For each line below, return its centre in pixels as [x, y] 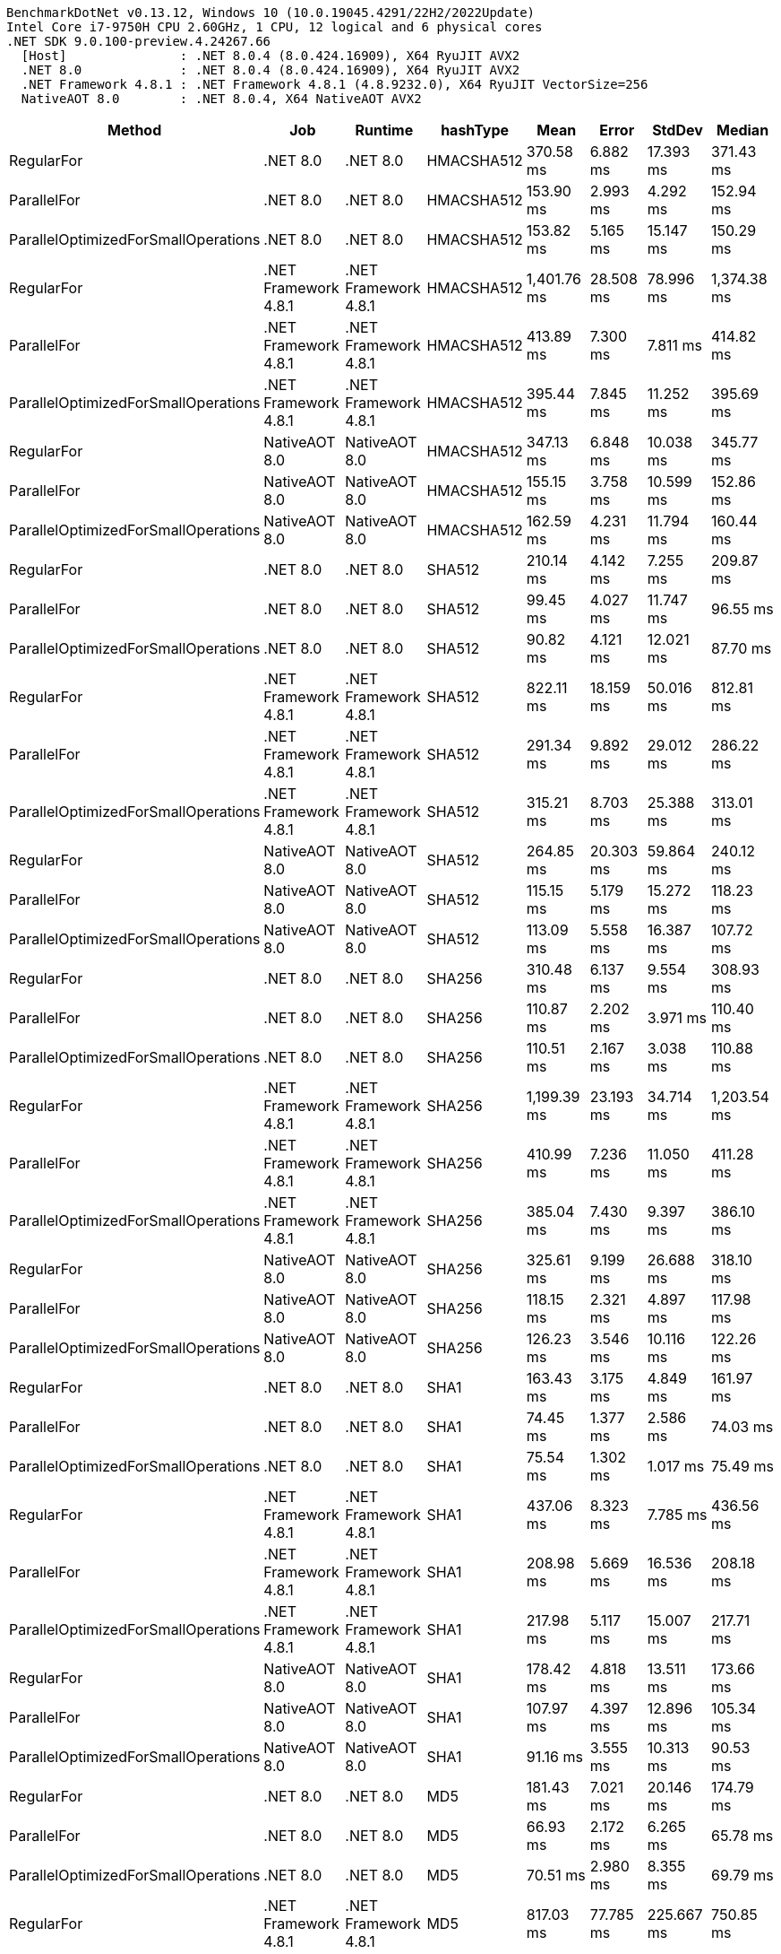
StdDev [678, 130]
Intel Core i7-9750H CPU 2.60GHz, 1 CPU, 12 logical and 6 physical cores [275, 27]
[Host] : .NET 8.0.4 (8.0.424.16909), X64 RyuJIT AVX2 [270, 56]
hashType [475, 130]
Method [135, 130]
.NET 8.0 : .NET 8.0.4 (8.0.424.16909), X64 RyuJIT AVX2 [270, 70]
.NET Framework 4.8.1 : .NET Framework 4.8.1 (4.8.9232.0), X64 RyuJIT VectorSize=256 [335, 84]
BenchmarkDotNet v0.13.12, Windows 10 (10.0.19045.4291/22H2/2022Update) [271, 13]
